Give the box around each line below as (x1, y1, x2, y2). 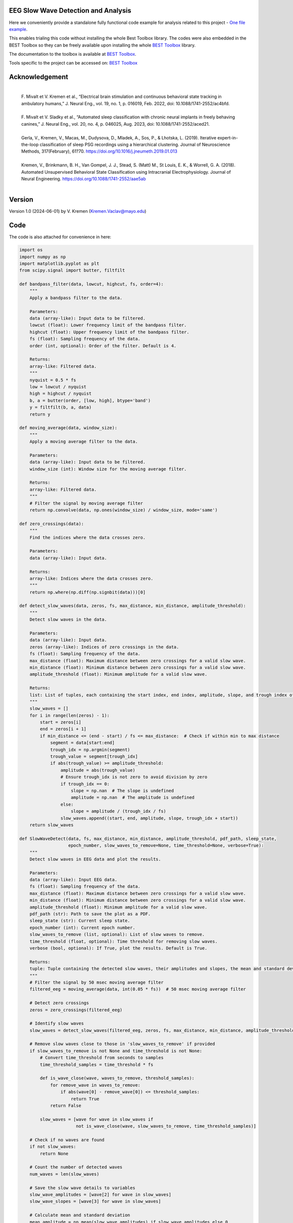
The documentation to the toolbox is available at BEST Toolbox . (9, 51, 137, 57)
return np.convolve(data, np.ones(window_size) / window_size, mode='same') (29, 507, 218, 513)
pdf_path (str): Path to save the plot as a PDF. (29, 911, 151, 917)
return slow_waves (29, 822, 74, 828)
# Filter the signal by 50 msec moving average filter (29, 979, 164, 985)
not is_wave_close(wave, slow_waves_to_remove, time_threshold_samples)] (76, 1123, 256, 1129)
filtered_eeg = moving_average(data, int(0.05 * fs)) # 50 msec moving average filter (29, 986, 246, 992)
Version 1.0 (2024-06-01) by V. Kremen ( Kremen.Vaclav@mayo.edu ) (9, 208, 146, 214)
